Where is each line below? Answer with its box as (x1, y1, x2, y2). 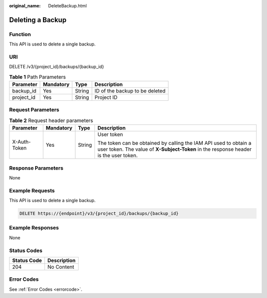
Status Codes (9, 247, 43, 254)
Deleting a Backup (9, 15, 67, 24)
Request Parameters (9, 106, 59, 113)
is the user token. (97, 152, 138, 159)
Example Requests (9, 187, 55, 194)
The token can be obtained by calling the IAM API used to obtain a (97, 140, 252, 147)
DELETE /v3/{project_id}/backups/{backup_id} (9, 64, 104, 70)
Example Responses (9, 224, 59, 231)
